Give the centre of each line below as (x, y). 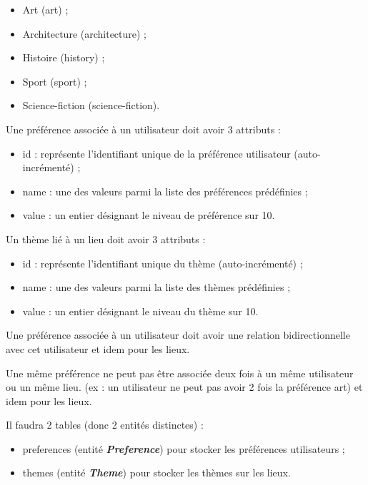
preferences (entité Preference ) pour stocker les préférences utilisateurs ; (184, 448)
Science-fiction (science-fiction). (91, 105)
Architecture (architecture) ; (85, 33)
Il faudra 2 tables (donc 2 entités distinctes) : (105, 425)
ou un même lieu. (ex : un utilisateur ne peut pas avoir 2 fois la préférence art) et (184, 387)
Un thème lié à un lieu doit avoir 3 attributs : (106, 239)
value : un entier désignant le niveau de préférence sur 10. (149, 215)
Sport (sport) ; (55, 81)
